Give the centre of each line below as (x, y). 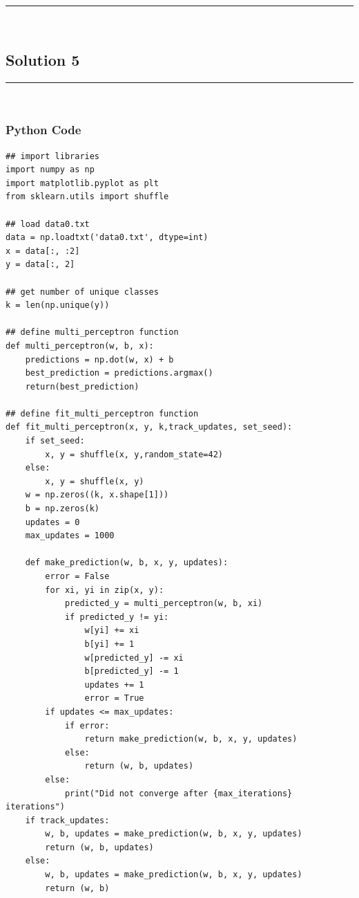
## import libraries (53, 156)
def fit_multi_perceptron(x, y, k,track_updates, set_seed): (149, 427)
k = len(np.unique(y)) (58, 305)
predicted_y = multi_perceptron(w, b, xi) (164, 604)
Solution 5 (43, 59)
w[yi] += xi (112, 631)
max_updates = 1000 (70, 536)
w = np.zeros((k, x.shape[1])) (97, 495)
